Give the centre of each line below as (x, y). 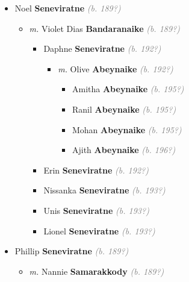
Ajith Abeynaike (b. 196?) (124, 150)
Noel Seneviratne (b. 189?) (68, 8)
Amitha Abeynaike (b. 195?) (128, 89)
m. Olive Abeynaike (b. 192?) (116, 68)
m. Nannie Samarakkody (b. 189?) (97, 271)
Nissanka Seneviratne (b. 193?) (104, 190)
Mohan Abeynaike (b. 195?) (127, 129)
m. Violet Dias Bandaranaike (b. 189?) (105, 28)
